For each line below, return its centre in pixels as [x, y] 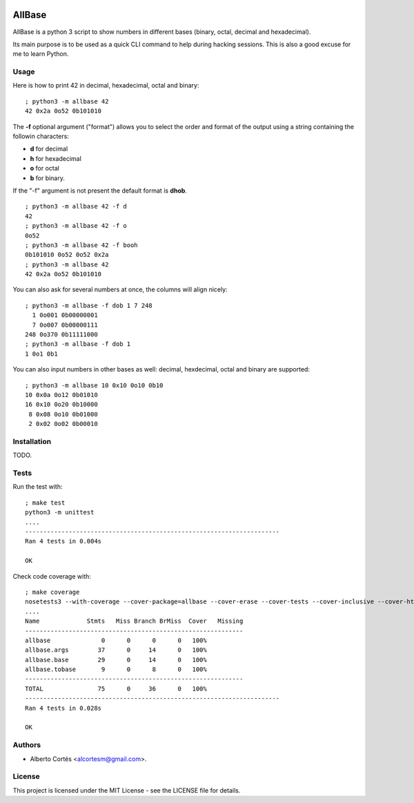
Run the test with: [38, 487]
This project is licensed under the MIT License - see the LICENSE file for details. [127, 790]
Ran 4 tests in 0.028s [63, 708]
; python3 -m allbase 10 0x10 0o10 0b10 [94, 385]
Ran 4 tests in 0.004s [63, 541]
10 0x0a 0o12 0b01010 [61, 395]
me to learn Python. [41, 54]
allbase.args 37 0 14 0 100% [116, 650]
